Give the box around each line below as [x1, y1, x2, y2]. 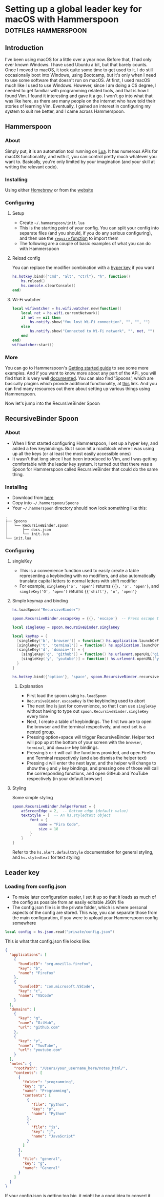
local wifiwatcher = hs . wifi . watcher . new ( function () [12, 306, 122, 311]
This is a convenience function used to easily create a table [19, 568, 139, 574]
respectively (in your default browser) [26, 775, 102, 782]
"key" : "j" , [31, 1129, 56, 1135]
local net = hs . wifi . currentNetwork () [21, 310, 100, 315]
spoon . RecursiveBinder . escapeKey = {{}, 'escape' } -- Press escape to [12, 616, 161, 621]
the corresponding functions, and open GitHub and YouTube [26, 770, 148, 776]
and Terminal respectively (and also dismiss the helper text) [26, 755, 147, 761]
